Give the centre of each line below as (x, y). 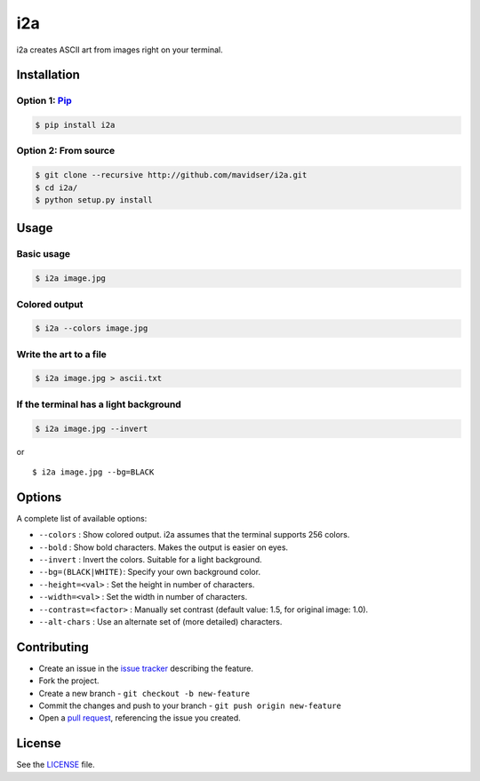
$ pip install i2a (75, 125)
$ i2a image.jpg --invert (92, 428)
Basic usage (44, 254)
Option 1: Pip (44, 100)
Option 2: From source (66, 151)
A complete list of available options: (82, 518)
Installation (48, 75)
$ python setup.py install (94, 200)
